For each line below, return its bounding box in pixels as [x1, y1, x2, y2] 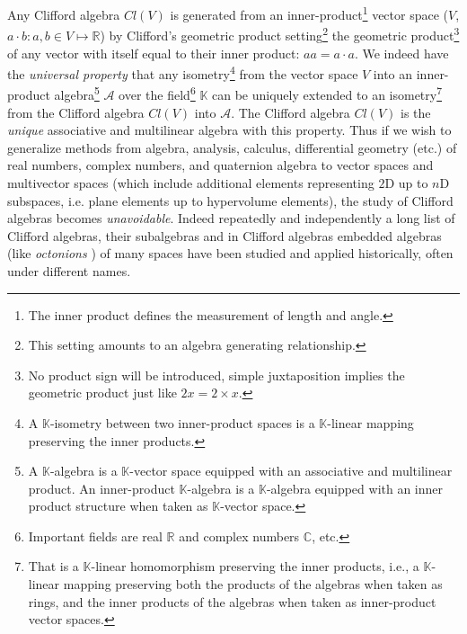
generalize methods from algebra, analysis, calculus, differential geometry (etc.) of [7, 138, 457, 156]
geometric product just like [28, 383, 177, 402]
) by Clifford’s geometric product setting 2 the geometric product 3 [100, 23, 460, 44]
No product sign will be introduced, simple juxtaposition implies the [28, 365, 405, 384]
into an [373, 64, 413, 83]
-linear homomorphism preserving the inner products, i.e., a [91, 557, 419, 576]
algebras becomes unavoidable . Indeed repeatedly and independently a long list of [7, 209, 455, 228]
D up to [384, 173, 428, 192]
